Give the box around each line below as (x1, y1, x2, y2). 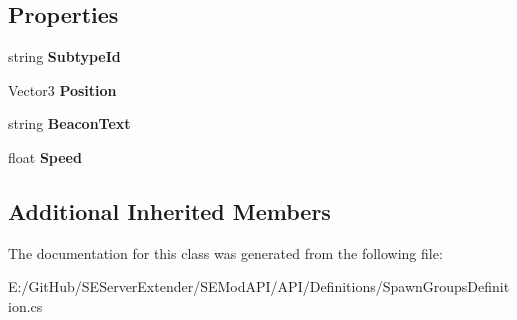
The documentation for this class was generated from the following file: (8, 242, 443, 263)
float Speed (8, 146, 82, 167)
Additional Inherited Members (8, 195, 331, 226)
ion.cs (8, 295, 43, 316)
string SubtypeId (8, 46, 121, 67)
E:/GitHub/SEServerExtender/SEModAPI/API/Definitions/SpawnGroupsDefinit (8, 276, 510, 297)
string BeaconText (8, 113, 131, 134)
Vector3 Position (8, 79, 117, 100)
